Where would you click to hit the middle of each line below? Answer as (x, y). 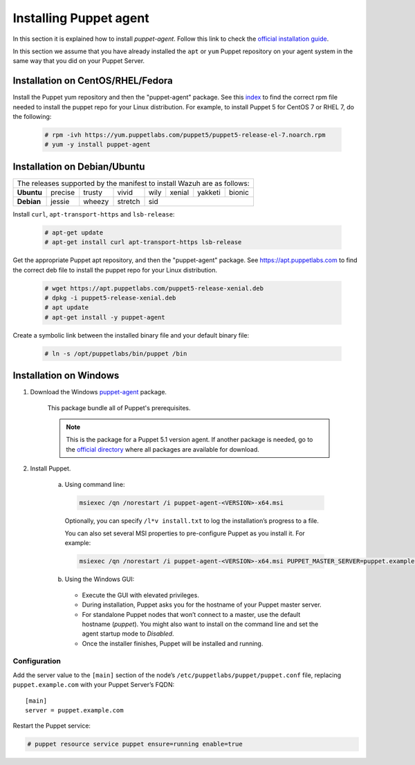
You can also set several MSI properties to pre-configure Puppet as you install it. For (185, 533)
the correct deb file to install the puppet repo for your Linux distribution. (115, 270)
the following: (32, 117)
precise (63, 192)
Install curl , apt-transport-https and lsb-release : (94, 214)
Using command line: (95, 484)
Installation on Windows (66, 376)
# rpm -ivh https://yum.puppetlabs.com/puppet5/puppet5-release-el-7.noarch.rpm (185, 135)
